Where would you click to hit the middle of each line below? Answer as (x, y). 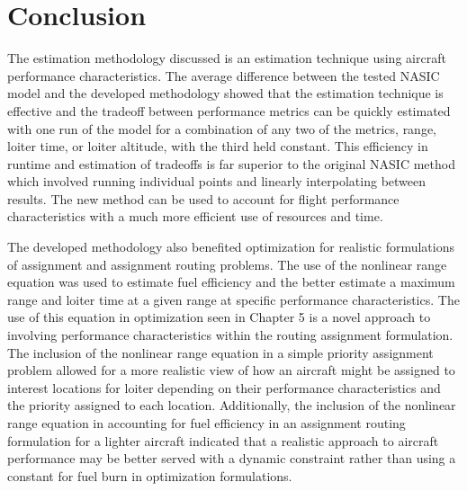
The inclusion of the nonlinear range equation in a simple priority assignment (220, 352)
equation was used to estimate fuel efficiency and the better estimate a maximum (231, 282)
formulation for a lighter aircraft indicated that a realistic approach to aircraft (223, 440)
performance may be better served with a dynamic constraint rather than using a (232, 458)
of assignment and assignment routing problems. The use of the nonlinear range (227, 264)
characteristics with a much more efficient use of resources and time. (195, 216)
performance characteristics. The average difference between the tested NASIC (224, 75)
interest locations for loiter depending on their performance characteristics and (224, 387)
